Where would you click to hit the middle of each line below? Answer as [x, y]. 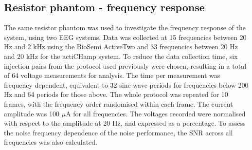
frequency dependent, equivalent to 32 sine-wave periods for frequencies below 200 [126, 84]
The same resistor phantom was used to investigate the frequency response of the [125, 28]
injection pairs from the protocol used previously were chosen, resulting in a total [125, 66]
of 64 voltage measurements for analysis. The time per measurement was [112, 75]
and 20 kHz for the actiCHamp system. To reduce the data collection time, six [121, 56]
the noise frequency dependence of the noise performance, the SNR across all [118, 132]
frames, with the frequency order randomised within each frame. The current [118, 103]
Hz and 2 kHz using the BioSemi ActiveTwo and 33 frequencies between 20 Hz [121, 47]
